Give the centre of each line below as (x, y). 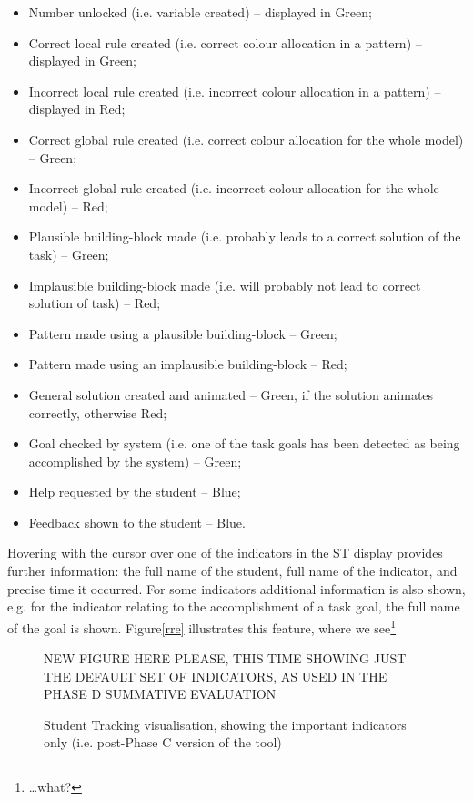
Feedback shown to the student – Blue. (137, 522)
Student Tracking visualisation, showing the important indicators (225, 724)
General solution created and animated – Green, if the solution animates (231, 394)
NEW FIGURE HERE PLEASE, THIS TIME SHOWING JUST (225, 658)
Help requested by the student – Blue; (135, 492)
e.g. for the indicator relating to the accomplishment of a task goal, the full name (234, 606)
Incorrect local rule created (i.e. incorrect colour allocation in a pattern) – (235, 91)
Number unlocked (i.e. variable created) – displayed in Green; (200, 12)
